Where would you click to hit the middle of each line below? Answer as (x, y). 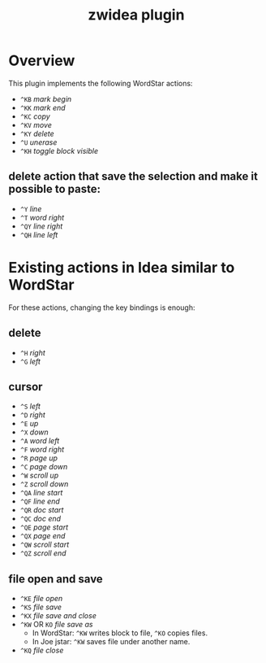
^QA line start (41, 493)
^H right (33, 352)
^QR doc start (42, 510)
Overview (42, 61)
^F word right (42, 450)
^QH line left (39, 234)
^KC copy (35, 116)
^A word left (40, 441)
